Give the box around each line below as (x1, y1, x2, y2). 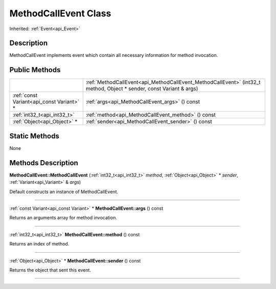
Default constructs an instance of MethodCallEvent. (9, 188, 119, 194)
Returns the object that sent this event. (9, 266, 91, 273)
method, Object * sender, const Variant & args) (85, 85, 198, 92)
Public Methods (9, 65, 61, 74)
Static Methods (9, 131, 60, 140)
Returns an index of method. (9, 241, 70, 247)
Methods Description (9, 159, 79, 167)
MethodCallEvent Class (9, 8, 111, 19)
